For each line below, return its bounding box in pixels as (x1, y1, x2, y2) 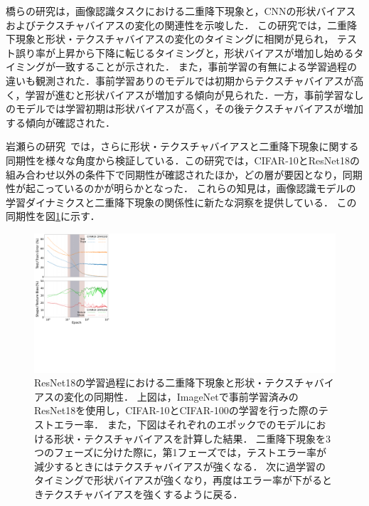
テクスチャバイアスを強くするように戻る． (43, 486, 243, 501)
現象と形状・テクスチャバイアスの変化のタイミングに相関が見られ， (15, 31, 334, 46)
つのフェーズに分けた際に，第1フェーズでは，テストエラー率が (34, 445, 326, 460)
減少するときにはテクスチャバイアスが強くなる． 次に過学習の (34, 458, 326, 473)
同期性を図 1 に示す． (6, 209, 100, 223)
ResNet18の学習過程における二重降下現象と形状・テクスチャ (34, 375, 314, 390)
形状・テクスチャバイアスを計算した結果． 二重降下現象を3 (53, 431, 331, 446)
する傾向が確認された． (6, 115, 115, 130)
